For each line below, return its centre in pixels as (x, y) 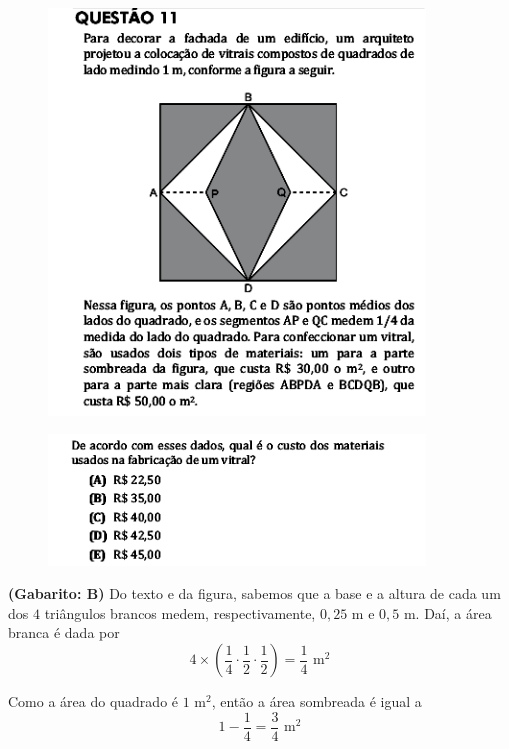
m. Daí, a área (447, 612)
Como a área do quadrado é (93, 701)
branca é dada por (64, 632)
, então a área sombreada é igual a (316, 701)
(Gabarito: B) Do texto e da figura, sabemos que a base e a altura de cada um (254, 593)
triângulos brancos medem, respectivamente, (180, 612)
